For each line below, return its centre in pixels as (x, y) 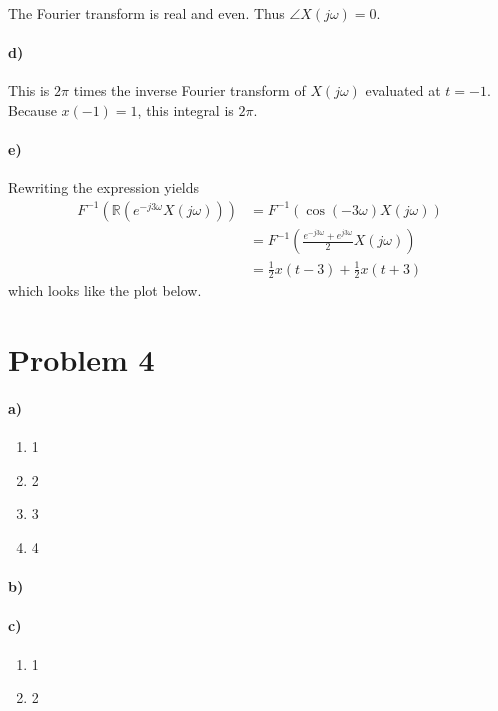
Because (32, 109)
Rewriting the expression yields (104, 187)
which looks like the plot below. (105, 290)
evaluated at (403, 90)
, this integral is (185, 109)
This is (29, 90)
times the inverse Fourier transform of (189, 90)
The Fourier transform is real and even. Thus (146, 13)
